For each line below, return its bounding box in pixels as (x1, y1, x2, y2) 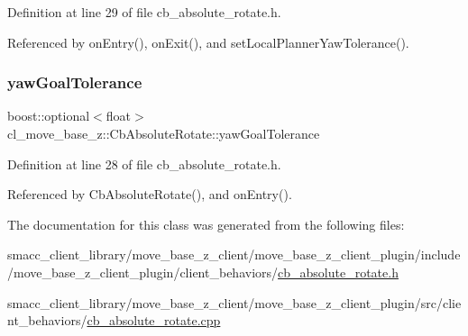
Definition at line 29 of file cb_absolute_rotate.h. (7, 3, 281, 21)
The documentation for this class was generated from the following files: (7, 214, 405, 233)
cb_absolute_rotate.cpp (87, 311, 221, 330)
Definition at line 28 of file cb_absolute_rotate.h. (7, 154, 281, 173)
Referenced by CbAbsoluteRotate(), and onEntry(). (7, 185, 292, 204)
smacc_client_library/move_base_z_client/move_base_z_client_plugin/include (7, 245, 461, 264)
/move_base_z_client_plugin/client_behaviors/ (7, 262, 279, 281)
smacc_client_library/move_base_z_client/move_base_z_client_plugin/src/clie (7, 293, 462, 312)
